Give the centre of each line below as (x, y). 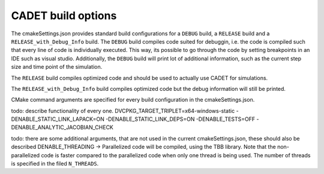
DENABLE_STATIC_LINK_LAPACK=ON (58, 119)
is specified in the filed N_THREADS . (55, 164)
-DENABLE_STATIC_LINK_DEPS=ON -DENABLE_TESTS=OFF (180, 119)
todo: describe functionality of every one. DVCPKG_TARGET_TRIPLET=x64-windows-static (123, 111)
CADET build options (64, 16)
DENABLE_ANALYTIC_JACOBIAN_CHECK (62, 127)
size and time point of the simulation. (57, 67)
